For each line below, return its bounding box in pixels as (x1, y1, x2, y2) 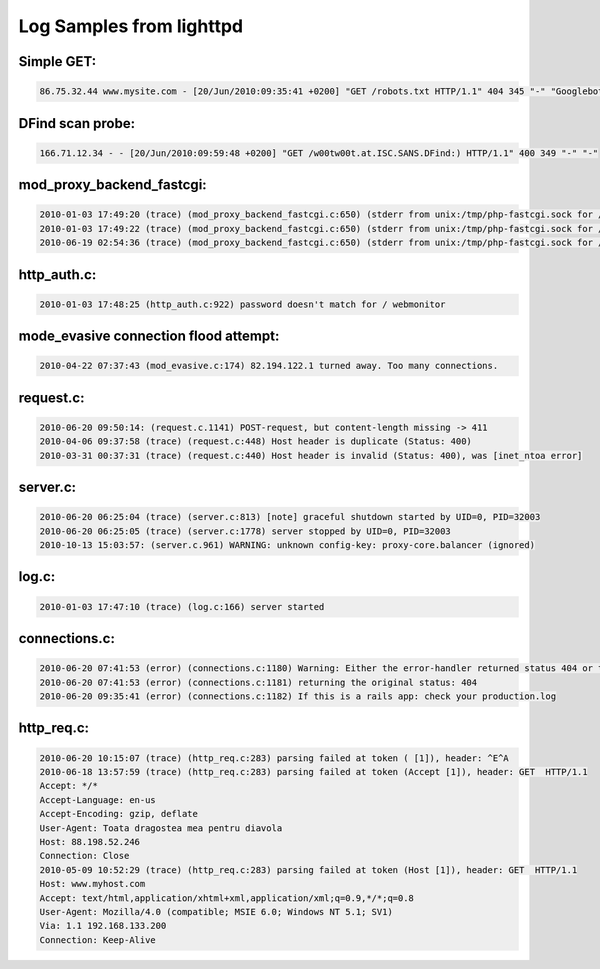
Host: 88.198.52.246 (39, 836, 140, 847)
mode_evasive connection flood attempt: (18, 328, 280, 345)
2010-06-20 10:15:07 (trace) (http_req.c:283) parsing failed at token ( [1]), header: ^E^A (39, 752, 509, 764)
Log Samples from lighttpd (18, 15, 244, 37)
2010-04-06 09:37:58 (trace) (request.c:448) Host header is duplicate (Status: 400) (39, 436, 472, 447)
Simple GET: (18, 53, 97, 70)
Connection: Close (39, 850, 130, 862)
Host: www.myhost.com (39, 878, 146, 890)
